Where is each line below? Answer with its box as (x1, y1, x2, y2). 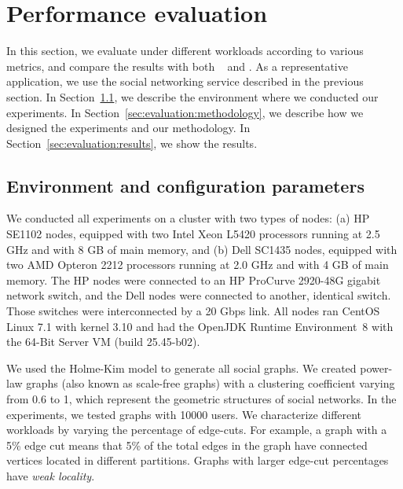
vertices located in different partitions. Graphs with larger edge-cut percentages (6, 452, 389, 469)
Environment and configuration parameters (6, 173, 365, 197)
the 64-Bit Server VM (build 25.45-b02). (6, 333, 200, 350)
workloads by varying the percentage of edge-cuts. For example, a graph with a (6, 421, 387, 438)
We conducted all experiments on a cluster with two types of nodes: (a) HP (6, 210, 370, 226)
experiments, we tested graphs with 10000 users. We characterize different (6, 406, 362, 422)
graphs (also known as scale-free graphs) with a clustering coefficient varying (26, 375, 395, 392)
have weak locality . (6, 467, 95, 483)
